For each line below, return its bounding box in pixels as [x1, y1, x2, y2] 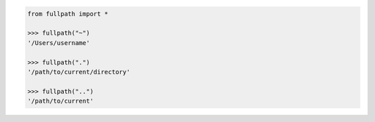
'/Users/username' [27, 39, 90, 46]
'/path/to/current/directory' [27, 68, 131, 76]
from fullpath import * [27, 10, 109, 17]
